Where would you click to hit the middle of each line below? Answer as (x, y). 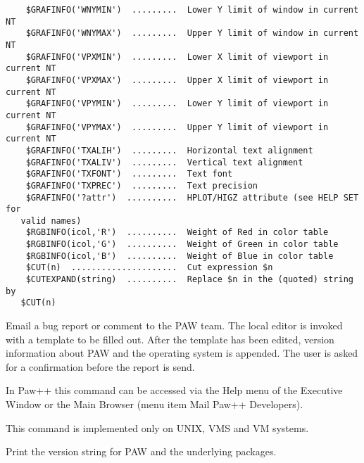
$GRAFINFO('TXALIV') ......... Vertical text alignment (164, 162)
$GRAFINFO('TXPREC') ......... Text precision (142, 185)
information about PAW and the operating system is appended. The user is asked (182, 353)
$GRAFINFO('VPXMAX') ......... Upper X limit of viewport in (177, 80)
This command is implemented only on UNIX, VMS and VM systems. (157, 427)
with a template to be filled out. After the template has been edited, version (170, 339)
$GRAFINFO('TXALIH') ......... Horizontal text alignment (169, 150)
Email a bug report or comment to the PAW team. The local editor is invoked (174, 325)
